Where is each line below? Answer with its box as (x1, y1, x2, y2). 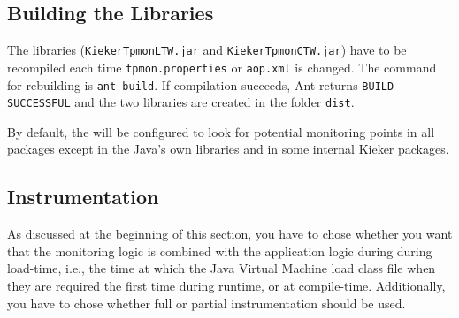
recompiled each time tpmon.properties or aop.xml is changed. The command (7, 57, 437, 76)
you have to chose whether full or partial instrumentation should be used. (7, 293, 406, 312)
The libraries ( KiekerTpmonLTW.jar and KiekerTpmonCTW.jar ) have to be (7, 41, 407, 59)
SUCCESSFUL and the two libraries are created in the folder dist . (7, 93, 355, 111)
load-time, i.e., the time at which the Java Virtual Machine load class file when (7, 259, 436, 277)
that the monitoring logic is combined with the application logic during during (7, 241, 432, 260)
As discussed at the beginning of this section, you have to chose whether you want (7, 224, 453, 243)
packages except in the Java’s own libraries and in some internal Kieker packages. (7, 140, 449, 158)
